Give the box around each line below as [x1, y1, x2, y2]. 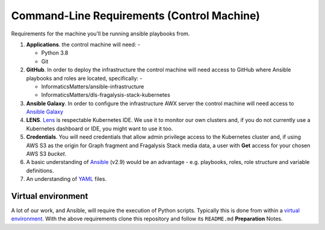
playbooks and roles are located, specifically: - [26, 74, 143, 82]
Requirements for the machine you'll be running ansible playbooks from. [11, 30, 190, 37]
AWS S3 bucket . [26, 150, 67, 157]
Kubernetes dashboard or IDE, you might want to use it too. [26, 125, 173, 132]
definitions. [26, 167, 54, 174]
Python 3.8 [41, 49, 69, 56]
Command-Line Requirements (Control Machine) [11, 9, 260, 22]
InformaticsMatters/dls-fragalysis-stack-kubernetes [41, 91, 171, 98]
